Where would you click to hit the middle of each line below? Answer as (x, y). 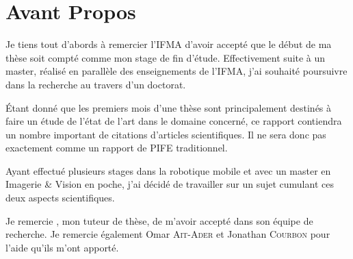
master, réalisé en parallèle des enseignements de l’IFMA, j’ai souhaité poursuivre (176, 71)
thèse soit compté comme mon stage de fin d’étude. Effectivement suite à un (166, 57)
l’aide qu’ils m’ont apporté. (62, 247)
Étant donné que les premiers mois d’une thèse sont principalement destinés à (169, 107)
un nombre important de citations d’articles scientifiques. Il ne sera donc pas (166, 134)
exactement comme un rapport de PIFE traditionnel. (117, 148)
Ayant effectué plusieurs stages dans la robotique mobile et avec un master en (168, 170)
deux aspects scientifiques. (60, 198)
